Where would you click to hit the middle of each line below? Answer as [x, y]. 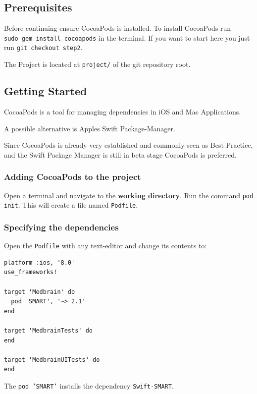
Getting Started [46, 91]
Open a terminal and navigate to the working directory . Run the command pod [129, 195]
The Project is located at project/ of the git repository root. [97, 64]
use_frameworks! [31, 272]
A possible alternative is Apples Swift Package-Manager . [90, 128]
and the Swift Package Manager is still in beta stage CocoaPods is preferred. [120, 154]
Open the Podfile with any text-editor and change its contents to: [105, 246]
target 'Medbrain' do [40, 292]
